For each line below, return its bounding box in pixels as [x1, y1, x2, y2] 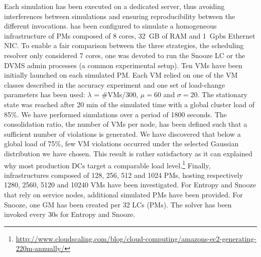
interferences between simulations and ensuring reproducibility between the [4, 11, 235, 21]
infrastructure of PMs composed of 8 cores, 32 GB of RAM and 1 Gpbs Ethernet [4, 30, 255, 41]
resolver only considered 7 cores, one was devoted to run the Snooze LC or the [4, 50, 245, 60]
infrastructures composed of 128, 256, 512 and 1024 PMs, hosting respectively [4, 169, 243, 180]
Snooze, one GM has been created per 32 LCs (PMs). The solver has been [4, 199, 232, 209]
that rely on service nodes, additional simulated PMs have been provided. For [4, 189, 243, 199]
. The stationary [197, 89, 247, 100]
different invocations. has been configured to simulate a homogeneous [4, 21, 217, 31]
